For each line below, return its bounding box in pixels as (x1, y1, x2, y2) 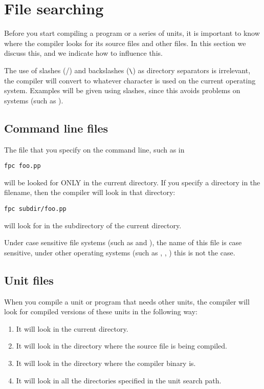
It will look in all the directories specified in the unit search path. (16, 375, 222, 385)
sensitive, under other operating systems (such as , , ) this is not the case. (4, 247, 235, 257)
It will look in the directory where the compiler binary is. (16, 358, 196, 368)
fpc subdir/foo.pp (4, 205, 67, 212)
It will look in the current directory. (16, 323, 128, 334)
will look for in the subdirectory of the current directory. (4, 220, 182, 230)
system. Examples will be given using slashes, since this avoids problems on (4, 85, 240, 96)
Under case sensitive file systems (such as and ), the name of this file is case (4, 237, 242, 248)
